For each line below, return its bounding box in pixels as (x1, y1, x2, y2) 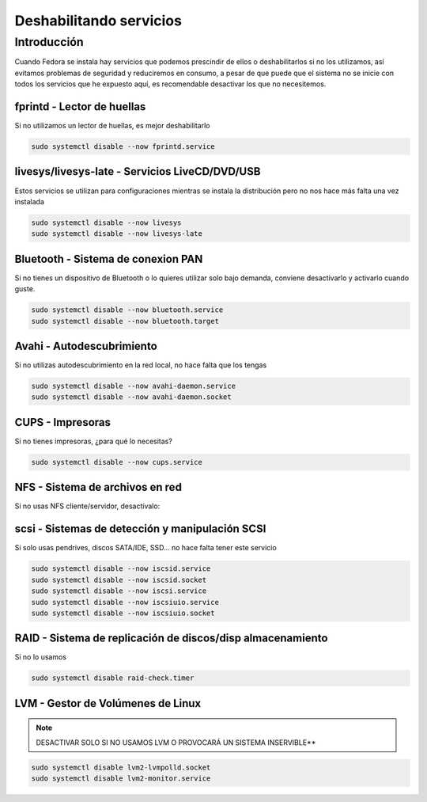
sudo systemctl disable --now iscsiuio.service (31, 598, 219, 606)
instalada (14, 196, 45, 206)
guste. (14, 284, 36, 294)
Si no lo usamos (14, 652, 67, 662)
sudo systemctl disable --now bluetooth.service (31, 306, 224, 314)
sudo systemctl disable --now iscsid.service (31, 564, 211, 573)
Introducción (14, 35, 84, 49)
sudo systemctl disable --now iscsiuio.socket (31, 608, 215, 618)
